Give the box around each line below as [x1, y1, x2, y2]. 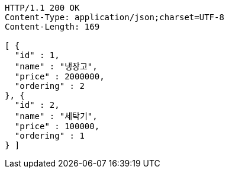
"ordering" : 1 [14, 131, 85, 140]
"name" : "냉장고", [14, 62, 98, 71]
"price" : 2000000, [14, 72, 105, 81]
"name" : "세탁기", [14, 111, 98, 121]
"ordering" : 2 [14, 81, 85, 91]
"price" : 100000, [14, 121, 100, 131]
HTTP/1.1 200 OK [5, 3, 80, 12]
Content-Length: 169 [5, 22, 100, 31]
